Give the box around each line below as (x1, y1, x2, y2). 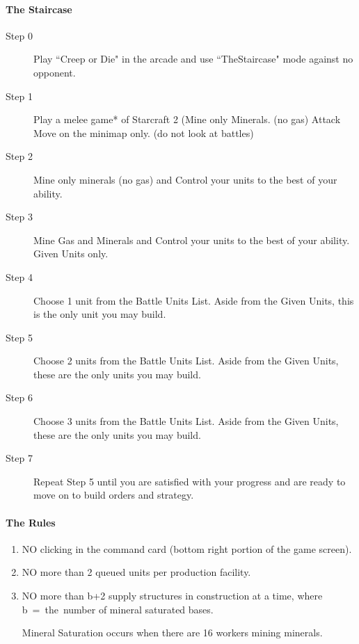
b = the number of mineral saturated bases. (22, 602, 214, 616)
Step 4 (6, 269, 33, 284)
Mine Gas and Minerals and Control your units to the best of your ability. (33, 232, 350, 247)
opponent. (33, 65, 76, 79)
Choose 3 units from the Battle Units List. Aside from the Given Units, (33, 414, 339, 428)
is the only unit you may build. (33, 307, 166, 321)
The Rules (6, 515, 56, 529)
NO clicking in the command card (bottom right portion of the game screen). (22, 541, 352, 556)
